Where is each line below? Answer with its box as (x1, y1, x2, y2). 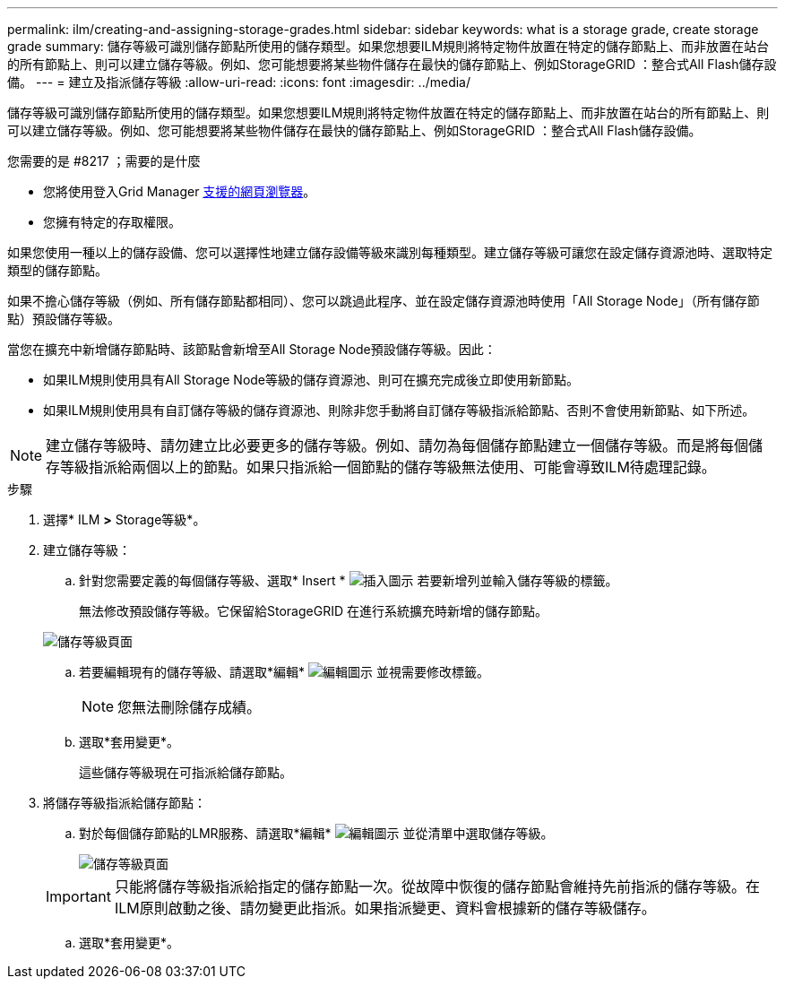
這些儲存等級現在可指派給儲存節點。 (79, 765, 292, 780)
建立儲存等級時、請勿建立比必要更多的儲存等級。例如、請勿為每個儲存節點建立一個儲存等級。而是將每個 (46, 437, 749, 454)
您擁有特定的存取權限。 (43, 214, 181, 229)
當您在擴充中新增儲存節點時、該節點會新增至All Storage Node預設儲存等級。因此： (7, 342, 496, 357)
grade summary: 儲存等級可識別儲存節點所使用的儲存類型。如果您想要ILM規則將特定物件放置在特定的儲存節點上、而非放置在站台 (7, 39, 770, 54)
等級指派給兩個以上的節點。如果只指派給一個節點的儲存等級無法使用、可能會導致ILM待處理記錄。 (60, 458, 716, 476)
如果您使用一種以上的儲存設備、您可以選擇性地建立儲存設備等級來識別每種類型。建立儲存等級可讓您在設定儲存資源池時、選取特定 (7, 245, 772, 260)
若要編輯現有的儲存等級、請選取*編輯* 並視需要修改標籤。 (79, 664, 489, 679)
